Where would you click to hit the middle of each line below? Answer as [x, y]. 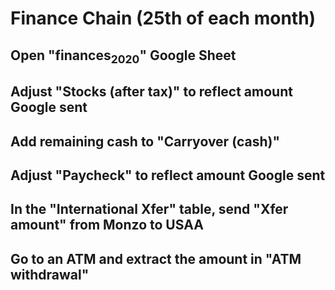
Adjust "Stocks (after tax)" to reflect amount [151, 92]
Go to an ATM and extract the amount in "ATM [156, 258]
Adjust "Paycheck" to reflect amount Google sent [168, 175]
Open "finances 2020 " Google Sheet [123, 56]
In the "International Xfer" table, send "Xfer [149, 209]
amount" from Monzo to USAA [107, 225]
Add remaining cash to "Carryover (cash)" [145, 141]
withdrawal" [50, 274]
